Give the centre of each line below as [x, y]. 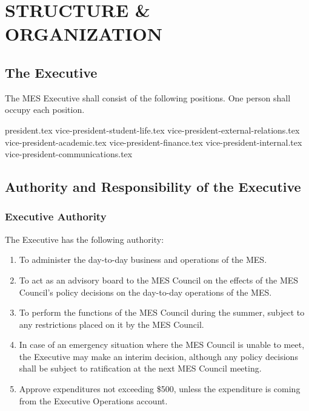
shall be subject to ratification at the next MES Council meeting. [140, 368]
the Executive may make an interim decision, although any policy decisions [158, 356]
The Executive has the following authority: [85, 239]
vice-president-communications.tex [69, 154]
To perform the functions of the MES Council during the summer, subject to [162, 312]
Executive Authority [56, 216]
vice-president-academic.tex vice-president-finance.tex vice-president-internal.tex [154, 142]
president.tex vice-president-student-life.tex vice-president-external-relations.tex [152, 130]
